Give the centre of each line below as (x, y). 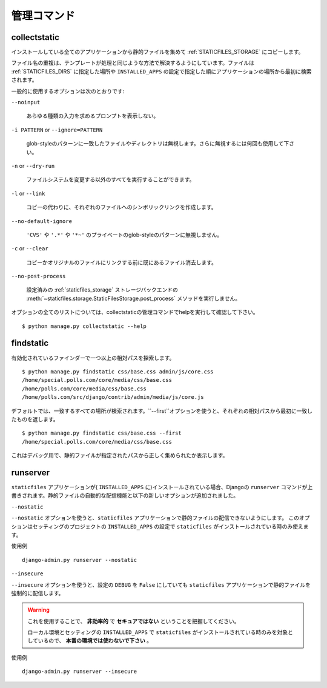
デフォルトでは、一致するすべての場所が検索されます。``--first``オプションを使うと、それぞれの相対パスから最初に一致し (162, 411)
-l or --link (28, 193)
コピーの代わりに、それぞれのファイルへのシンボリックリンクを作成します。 (122, 207)
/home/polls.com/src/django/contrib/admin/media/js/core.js (113, 397)
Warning (38, 610)
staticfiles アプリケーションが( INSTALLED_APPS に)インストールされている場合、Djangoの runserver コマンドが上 (162, 487)
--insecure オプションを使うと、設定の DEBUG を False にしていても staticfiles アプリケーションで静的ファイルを (161, 584)
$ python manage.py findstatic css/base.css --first (102, 433)
